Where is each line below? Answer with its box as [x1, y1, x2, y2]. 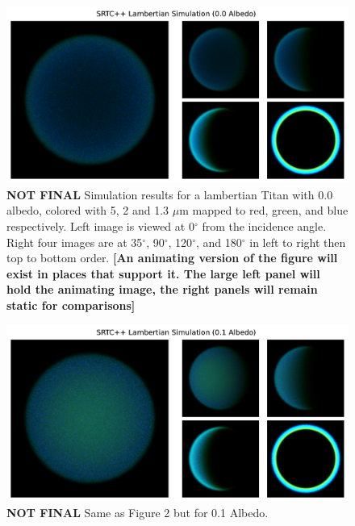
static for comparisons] [6, 297, 136, 313]
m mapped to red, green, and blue [179, 202, 349, 219]
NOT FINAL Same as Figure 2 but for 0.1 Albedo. [6, 504, 269, 521]
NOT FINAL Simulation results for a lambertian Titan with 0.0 [6, 186, 333, 202]
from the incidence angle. [202, 218, 327, 235]
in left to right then [249, 233, 346, 250]
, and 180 [195, 233, 242, 250]
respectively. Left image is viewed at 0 [6, 218, 194, 235]
